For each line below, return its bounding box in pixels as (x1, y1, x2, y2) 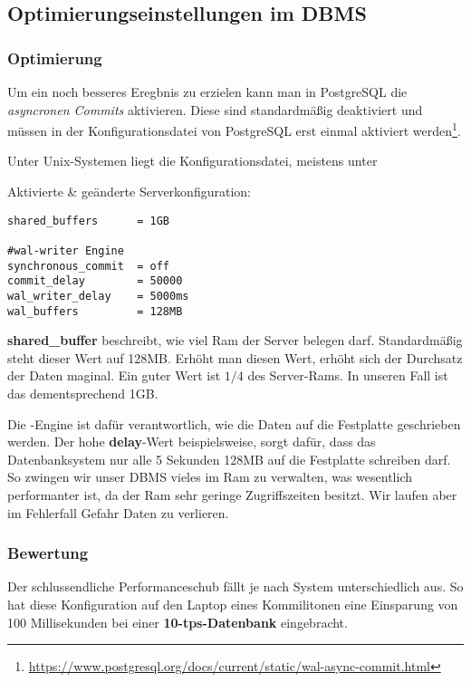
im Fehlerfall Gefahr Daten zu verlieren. (7, 503, 229, 522)
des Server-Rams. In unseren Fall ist (247, 366, 448, 385)
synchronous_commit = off (7, 259, 169, 273)
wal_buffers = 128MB (7, 304, 183, 318)
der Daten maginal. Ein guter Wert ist (7, 366, 221, 385)
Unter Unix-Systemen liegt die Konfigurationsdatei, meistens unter (7, 151, 378, 170)
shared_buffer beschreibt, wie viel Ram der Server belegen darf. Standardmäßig (7, 331, 463, 350)
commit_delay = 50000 (7, 274, 183, 288)
